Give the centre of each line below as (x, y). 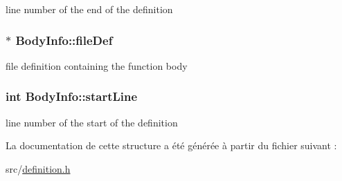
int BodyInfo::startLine (72, 96)
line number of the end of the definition (89, 9)
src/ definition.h (38, 168)
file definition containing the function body (97, 65)
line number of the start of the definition (92, 122)
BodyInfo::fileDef (64, 40)
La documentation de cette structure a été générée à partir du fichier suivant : (171, 145)
